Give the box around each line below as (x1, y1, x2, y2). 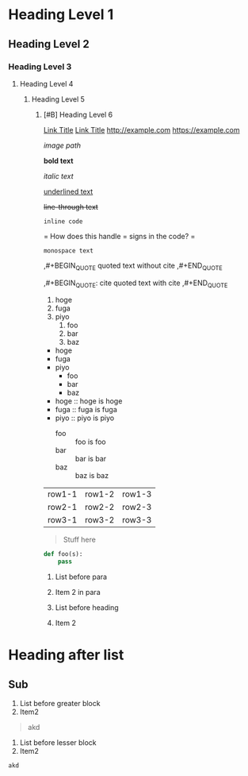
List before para (55, 572, 108, 581)
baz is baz (74, 471, 109, 481)
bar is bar (74, 454, 107, 464)
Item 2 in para (55, 588, 101, 597)
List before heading (55, 603, 119, 612)
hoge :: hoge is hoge (55, 396, 123, 406)
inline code (43, 217, 83, 226)
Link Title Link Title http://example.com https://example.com (43, 125, 240, 134)
